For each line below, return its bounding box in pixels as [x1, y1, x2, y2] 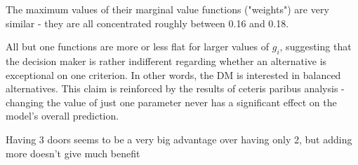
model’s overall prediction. [6, 108, 119, 123]
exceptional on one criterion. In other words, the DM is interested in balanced [6, 67, 341, 82]
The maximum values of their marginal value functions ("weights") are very [6, 2, 329, 16]
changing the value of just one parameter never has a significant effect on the [6, 94, 337, 109]
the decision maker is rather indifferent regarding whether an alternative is [6, 53, 327, 68]
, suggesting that [279, 39, 352, 54]
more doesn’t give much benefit [6, 145, 140, 160]
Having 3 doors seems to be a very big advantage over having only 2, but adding [6, 131, 352, 146]
